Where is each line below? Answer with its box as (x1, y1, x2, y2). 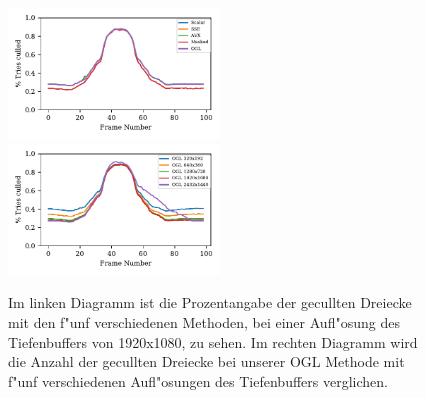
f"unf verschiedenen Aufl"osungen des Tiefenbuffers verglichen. (8, 370, 388, 391)
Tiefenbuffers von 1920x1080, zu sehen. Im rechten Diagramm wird (8, 331, 418, 352)
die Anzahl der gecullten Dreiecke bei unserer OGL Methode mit (8, 351, 405, 372)
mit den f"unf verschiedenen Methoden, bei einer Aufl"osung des (8, 311, 400, 332)
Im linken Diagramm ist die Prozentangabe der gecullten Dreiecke (8, 292, 412, 313)
